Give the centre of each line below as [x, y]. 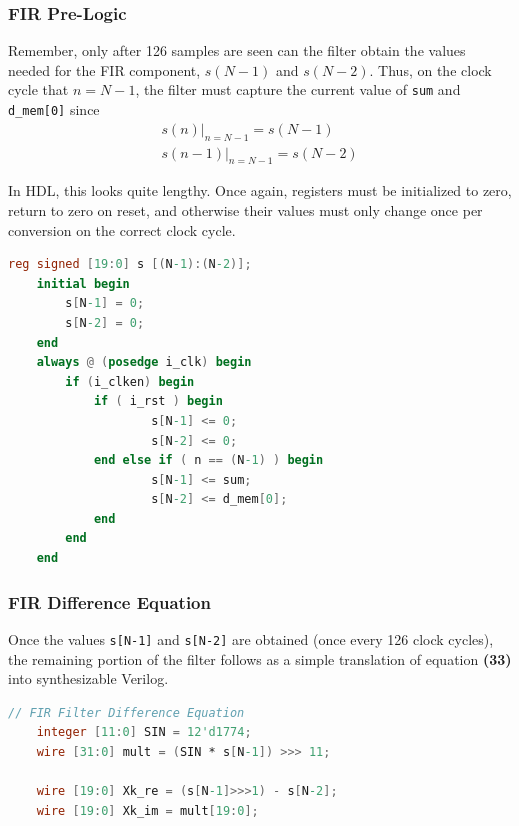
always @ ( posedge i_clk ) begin [144, 362]
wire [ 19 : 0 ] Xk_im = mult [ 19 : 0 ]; [147, 810]
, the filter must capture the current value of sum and [298, 89]
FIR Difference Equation [109, 601]
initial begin [83, 283]
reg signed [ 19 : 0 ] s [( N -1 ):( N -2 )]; [130, 264]
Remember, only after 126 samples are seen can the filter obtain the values [237, 50]
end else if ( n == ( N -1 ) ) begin [208, 460]
